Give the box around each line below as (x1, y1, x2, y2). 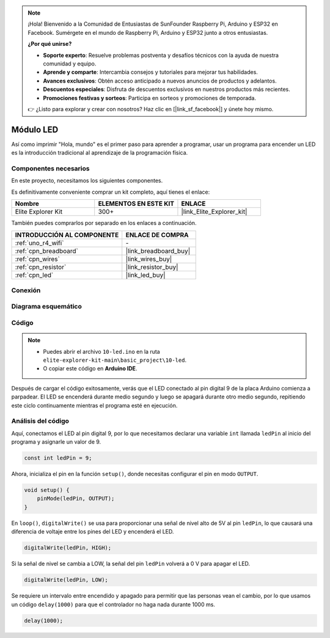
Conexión (11, 286, 41, 295)
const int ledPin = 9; (24, 455, 92, 461)
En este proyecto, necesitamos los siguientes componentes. (11, 177, 163, 185)
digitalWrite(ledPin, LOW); (24, 576, 108, 584)
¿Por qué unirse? (28, 40, 72, 48)
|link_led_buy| (125, 271, 166, 279)
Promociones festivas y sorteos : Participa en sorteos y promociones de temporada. (43, 94, 257, 101)
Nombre (15, 199, 40, 208)
